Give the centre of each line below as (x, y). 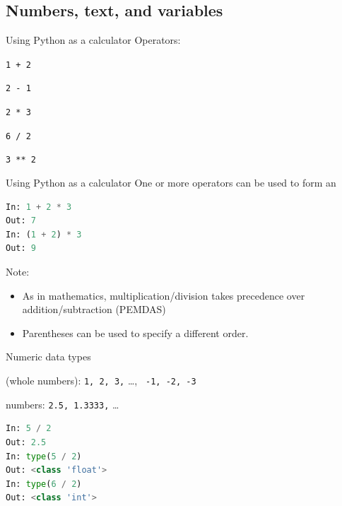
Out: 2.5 (26, 442)
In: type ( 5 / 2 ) (44, 456)
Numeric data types (48, 357)
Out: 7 (21, 221)
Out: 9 (21, 248)
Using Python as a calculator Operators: (93, 40)
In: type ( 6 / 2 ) (44, 484)
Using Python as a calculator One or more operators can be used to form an (171, 183)
